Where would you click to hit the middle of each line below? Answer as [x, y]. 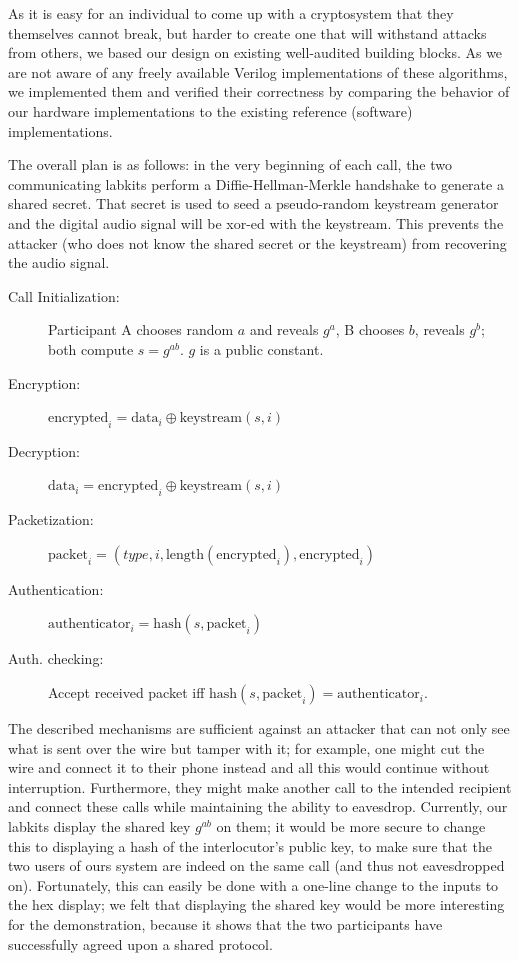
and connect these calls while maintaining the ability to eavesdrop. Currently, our [258, 806]
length [185, 554]
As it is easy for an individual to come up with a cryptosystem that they [231, 13]
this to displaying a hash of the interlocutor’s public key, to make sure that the [250, 845]
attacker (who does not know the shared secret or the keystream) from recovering [257, 242]
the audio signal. [59, 262]
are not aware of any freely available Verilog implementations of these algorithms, [258, 71]
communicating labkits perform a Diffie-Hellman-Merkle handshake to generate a [256, 183]
